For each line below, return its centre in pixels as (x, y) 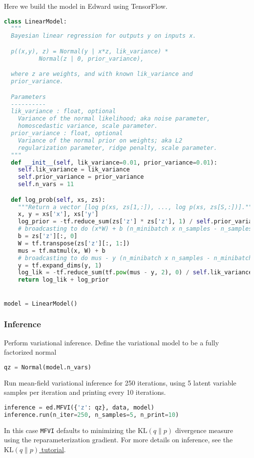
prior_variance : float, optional (67, 133)
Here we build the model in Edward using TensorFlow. (86, 6)
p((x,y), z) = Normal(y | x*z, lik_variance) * (90, 51)
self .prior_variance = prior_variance (81, 177)
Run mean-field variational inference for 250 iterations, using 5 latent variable (120, 382)
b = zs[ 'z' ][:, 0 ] (48, 236)
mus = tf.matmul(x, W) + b (62, 251)
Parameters (28, 97)
